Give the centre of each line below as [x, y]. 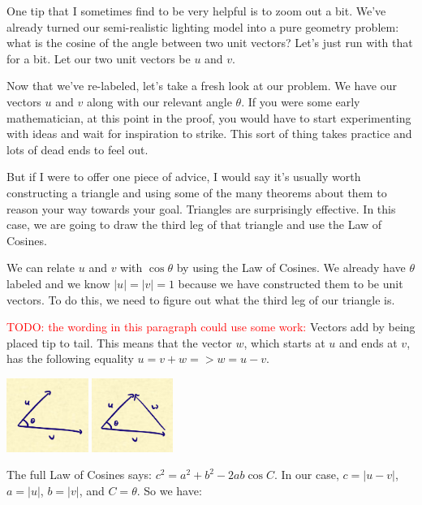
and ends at [368, 342]
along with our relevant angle [159, 101]
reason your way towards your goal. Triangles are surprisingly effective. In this [201, 208]
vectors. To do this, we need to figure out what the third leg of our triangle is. [201, 299]
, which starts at [284, 342]
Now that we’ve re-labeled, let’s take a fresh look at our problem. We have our [202, 86]
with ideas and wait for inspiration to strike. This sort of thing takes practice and [209, 134]
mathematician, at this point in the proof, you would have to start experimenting [209, 117]
